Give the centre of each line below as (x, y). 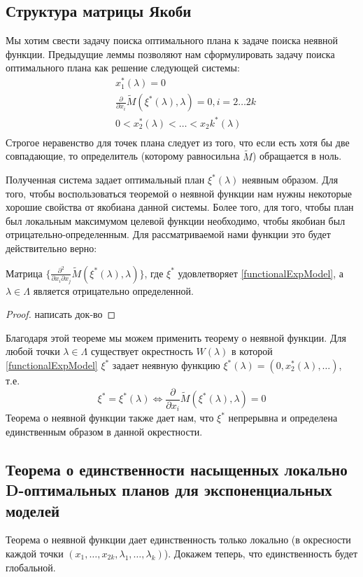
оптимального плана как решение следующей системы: (123, 68)
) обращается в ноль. (297, 156)
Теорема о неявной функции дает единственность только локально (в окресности (178, 540)
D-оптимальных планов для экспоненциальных (169, 490)
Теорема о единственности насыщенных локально (177, 469)
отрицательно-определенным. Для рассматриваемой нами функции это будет (168, 234)
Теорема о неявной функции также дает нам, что (110, 418)
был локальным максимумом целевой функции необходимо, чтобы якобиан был (176, 220)
